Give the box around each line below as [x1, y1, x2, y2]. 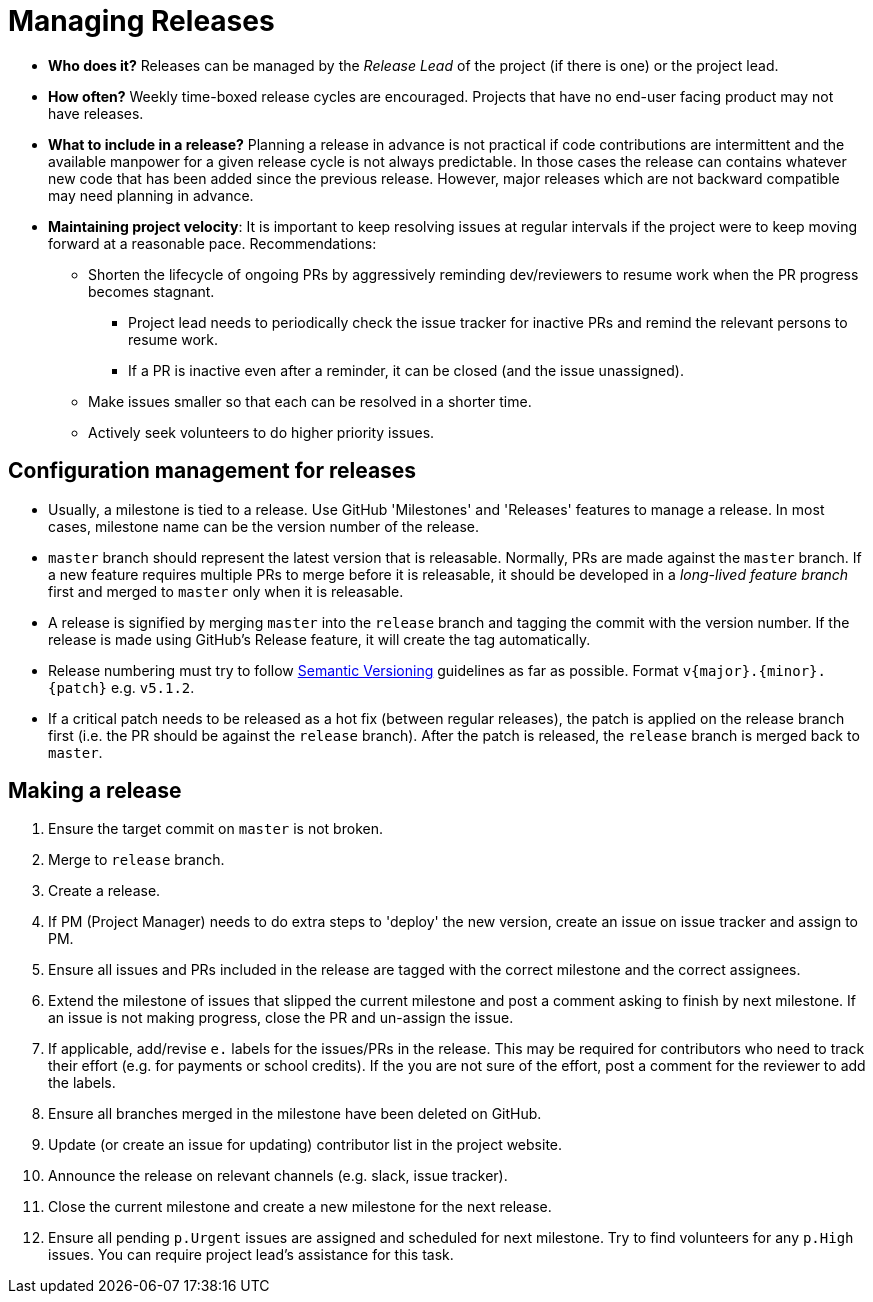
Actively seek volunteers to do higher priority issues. [88, 423, 435, 441]
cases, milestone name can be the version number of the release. [48, 517, 480, 535]
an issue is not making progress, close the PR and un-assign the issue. [48, 1009, 514, 1027]
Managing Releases [8, 4, 275, 38]
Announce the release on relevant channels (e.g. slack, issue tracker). [48, 1167, 508, 1185]
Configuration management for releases [8, 458, 417, 484]
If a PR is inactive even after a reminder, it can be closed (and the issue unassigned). [128, 361, 684, 379]
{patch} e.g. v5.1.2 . [48, 678, 195, 696]
